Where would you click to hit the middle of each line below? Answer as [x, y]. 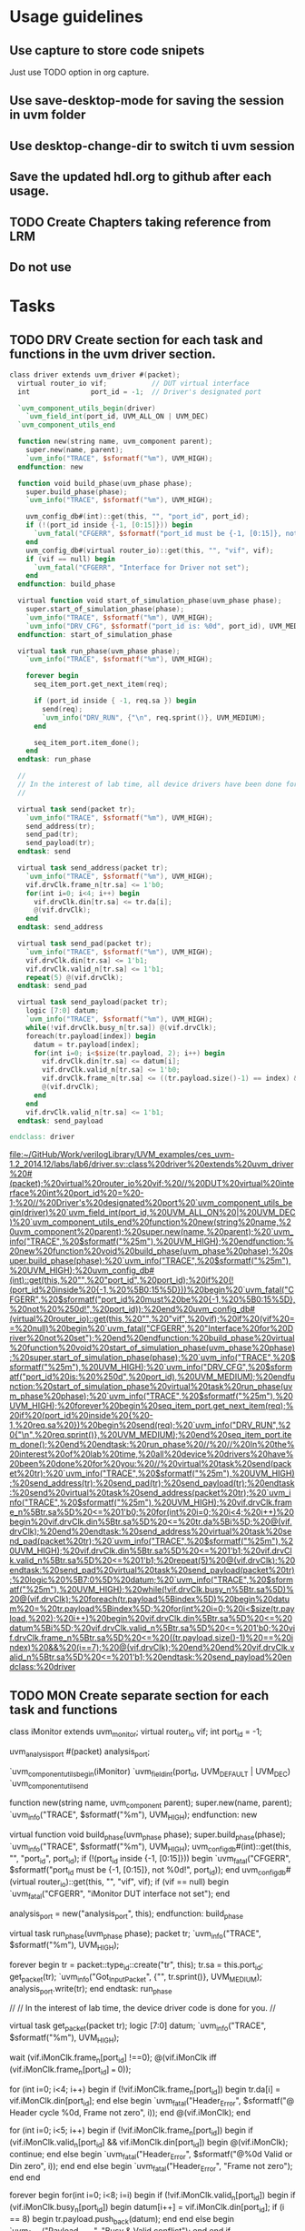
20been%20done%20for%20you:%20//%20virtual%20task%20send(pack [151, 1464]
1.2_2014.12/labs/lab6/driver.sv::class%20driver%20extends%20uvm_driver [152, 1164]
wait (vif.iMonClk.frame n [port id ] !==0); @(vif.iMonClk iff [113, 2058]
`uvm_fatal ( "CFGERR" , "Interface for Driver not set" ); [141, 567]
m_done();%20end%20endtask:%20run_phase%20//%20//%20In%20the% [152, 1445]
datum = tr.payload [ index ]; [87, 1045]
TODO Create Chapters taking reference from [140, 222]
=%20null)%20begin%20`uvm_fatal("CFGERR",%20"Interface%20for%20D [152, 1328]
